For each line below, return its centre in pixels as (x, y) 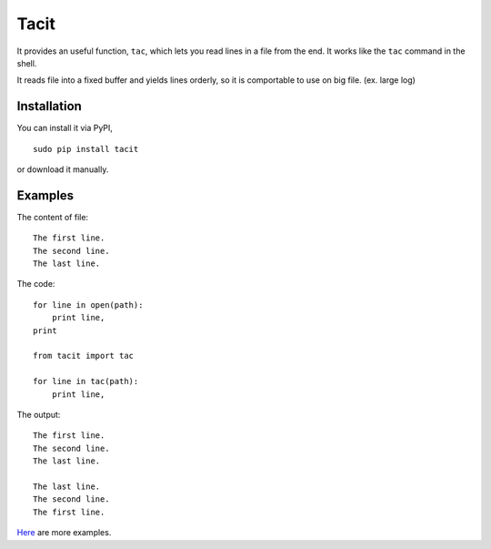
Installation (49, 106)
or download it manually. (63, 169)
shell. (27, 63)
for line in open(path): (88, 305)
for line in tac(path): (86, 381)
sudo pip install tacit (86, 149)
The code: (36, 284)
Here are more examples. (64, 533)
